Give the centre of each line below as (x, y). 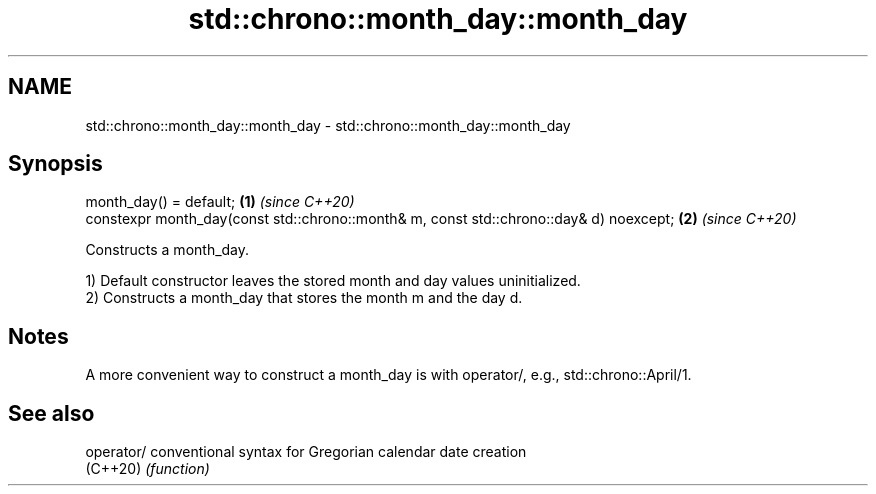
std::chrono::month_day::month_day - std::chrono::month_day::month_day (328, 125)
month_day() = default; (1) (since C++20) (220, 202)
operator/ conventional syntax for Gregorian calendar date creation (306, 452)
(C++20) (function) (147, 469)
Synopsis (55, 164)
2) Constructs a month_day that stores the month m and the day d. (304, 298)
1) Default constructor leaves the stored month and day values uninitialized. (333, 281)
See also (51, 413)
